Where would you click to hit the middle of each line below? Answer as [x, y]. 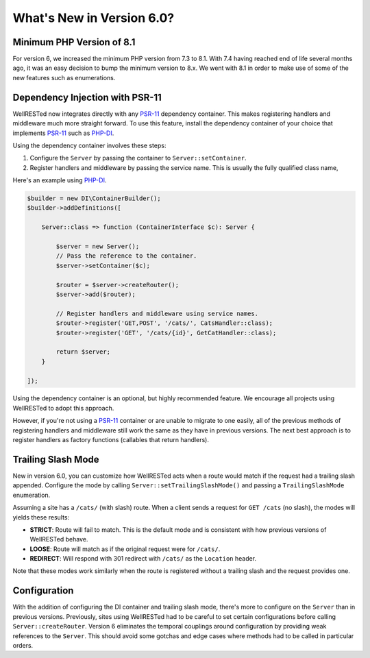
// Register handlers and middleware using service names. [157, 313]
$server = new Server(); [98, 246]
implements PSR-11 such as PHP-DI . [63, 133]
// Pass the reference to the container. [126, 256]
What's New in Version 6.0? [94, 18]
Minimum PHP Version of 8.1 [74, 42]
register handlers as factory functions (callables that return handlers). [111, 440]
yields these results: [41, 517]
